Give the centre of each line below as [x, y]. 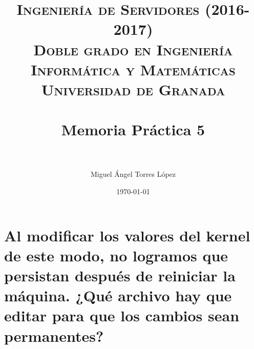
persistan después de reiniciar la [120, 275]
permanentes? [54, 335]
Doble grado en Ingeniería [133, 49]
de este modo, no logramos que [116, 255]
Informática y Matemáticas [133, 69]
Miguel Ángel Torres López [133, 174]
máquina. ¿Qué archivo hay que [118, 295]
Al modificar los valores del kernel [127, 235]
